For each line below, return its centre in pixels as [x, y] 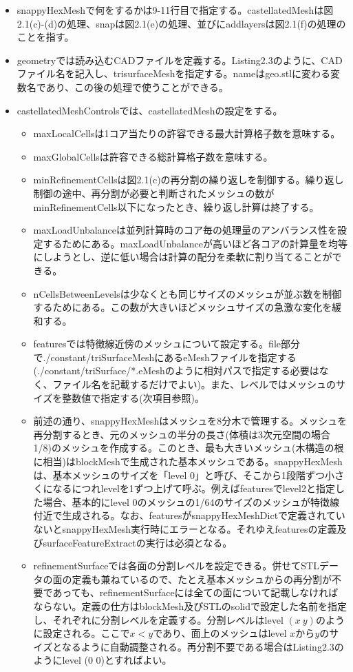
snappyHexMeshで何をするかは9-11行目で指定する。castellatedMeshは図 [175, 10]
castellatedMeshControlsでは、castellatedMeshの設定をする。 [150, 110]
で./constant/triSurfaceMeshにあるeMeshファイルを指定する [165, 357]
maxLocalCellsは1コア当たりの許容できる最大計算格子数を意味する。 [187, 133]
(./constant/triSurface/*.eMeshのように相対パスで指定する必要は [176, 370]
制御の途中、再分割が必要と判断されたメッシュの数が [154, 193]
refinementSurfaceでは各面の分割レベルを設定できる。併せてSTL [176, 566]
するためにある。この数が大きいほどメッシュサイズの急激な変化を [183, 307]
